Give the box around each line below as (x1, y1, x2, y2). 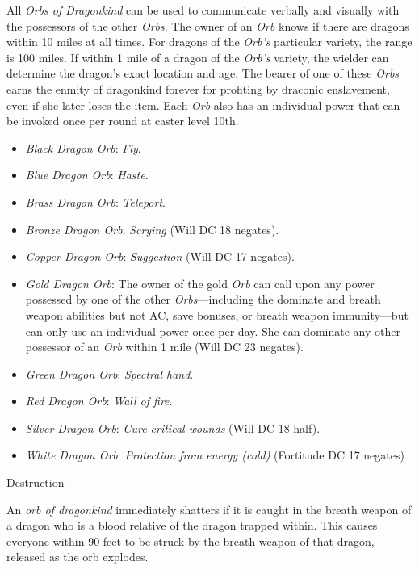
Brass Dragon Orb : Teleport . (25, 193, 166, 210)
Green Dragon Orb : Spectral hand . (25, 365, 194, 382)
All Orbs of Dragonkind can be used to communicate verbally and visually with (6, 2, 400, 18)
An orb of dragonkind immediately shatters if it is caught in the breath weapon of (6, 501, 412, 518)
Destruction (6, 474, 65, 491)
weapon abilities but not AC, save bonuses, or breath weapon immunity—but (25, 306, 409, 323)
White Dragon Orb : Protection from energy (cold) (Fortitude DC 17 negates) (25, 446, 404, 463)
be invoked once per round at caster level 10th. (6, 112, 239, 129)
